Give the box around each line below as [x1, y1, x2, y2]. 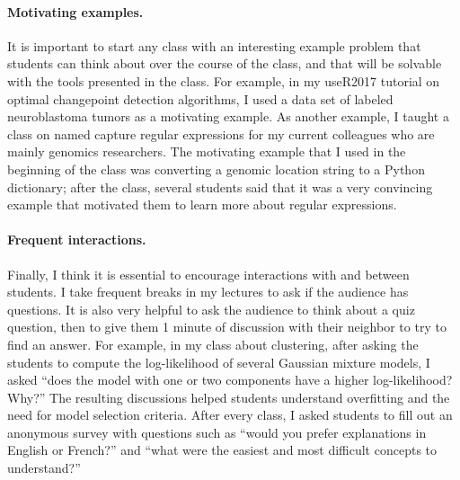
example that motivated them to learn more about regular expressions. [7, 195, 397, 214]
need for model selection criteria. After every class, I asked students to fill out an [7, 405, 453, 424]
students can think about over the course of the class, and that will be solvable [7, 54, 442, 73]
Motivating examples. [7, 2, 144, 21]
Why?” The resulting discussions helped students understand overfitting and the [7, 387, 450, 406]
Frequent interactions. [7, 230, 146, 249]
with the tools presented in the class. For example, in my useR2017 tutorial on [7, 71, 440, 90]
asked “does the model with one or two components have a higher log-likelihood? [7, 370, 453, 389]
